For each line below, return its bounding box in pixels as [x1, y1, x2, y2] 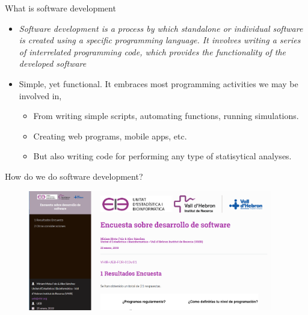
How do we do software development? [5, 170, 143, 182]
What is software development [5, 2, 116, 14]
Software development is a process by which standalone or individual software [19, 22, 303, 34]
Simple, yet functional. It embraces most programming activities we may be [19, 77, 298, 90]
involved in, [19, 89, 62, 102]
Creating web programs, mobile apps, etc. [33, 129, 187, 142]
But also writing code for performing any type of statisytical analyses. [33, 150, 292, 162]
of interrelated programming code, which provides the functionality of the [19, 45, 286, 58]
